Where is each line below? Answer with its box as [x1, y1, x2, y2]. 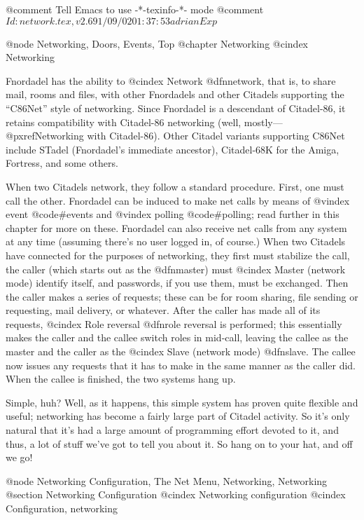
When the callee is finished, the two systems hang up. [6, 371, 236, 386]
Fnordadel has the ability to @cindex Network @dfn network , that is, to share [6, 73, 336, 88]
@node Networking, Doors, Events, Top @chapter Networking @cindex [6, 36, 308, 50]
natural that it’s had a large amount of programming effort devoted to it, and [6, 423, 339, 437]
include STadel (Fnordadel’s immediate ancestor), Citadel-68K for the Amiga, [6, 142, 339, 156]
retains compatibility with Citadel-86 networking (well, [6, 114, 241, 129]
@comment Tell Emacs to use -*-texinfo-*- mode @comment [6, 2, 264, 16]
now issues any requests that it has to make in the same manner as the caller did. [6, 357, 356, 372]
